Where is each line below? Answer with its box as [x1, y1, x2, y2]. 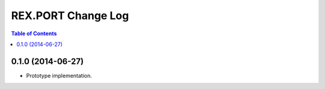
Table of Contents [11, 30, 57, 37]
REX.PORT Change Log [11, 9, 129, 22]
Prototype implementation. [26, 72, 93, 79]
